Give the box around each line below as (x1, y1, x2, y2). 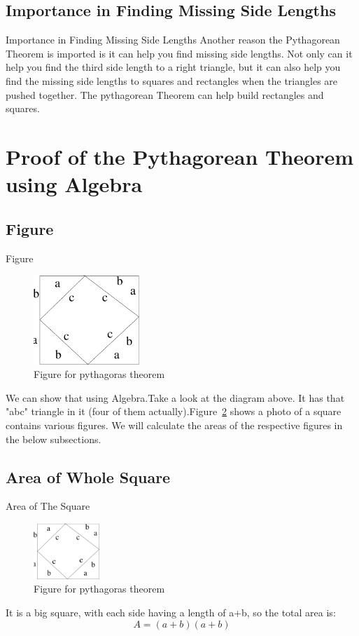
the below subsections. (6, 431, 101, 446)
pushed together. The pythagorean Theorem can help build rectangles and (6, 87, 324, 102)
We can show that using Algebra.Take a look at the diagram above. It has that (6, 390, 345, 405)
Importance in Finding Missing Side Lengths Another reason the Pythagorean (6, 32, 340, 47)
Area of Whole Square (6, 466, 171, 487)
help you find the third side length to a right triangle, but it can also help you (6, 60, 341, 74)
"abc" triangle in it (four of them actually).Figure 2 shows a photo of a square (6, 404, 342, 419)
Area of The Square (6, 499, 90, 513)
